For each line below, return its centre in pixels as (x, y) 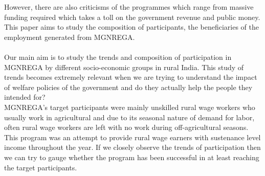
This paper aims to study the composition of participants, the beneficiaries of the (131, 27)
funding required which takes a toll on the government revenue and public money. (132, 17)
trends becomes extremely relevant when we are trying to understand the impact (131, 77)
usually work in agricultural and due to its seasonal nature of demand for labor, (129, 117)
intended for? (25, 97)
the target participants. (41, 167)
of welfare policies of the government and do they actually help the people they (128, 87)
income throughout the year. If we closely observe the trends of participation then (132, 147)
